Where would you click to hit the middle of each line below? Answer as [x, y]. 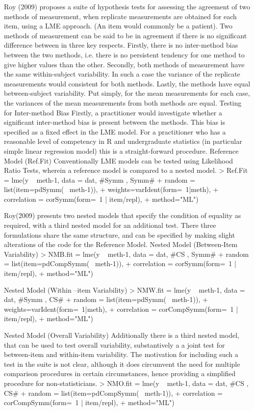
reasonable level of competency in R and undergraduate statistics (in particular [123, 141]
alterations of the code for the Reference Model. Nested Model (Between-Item [121, 244]
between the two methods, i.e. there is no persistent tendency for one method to [124, 54]
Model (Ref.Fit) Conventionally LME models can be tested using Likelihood [119, 160]
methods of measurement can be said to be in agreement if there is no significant [126, 35]
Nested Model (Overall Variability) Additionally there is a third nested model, [122, 335]
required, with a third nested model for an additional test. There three [110, 225]
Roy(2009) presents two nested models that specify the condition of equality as [123, 215]
